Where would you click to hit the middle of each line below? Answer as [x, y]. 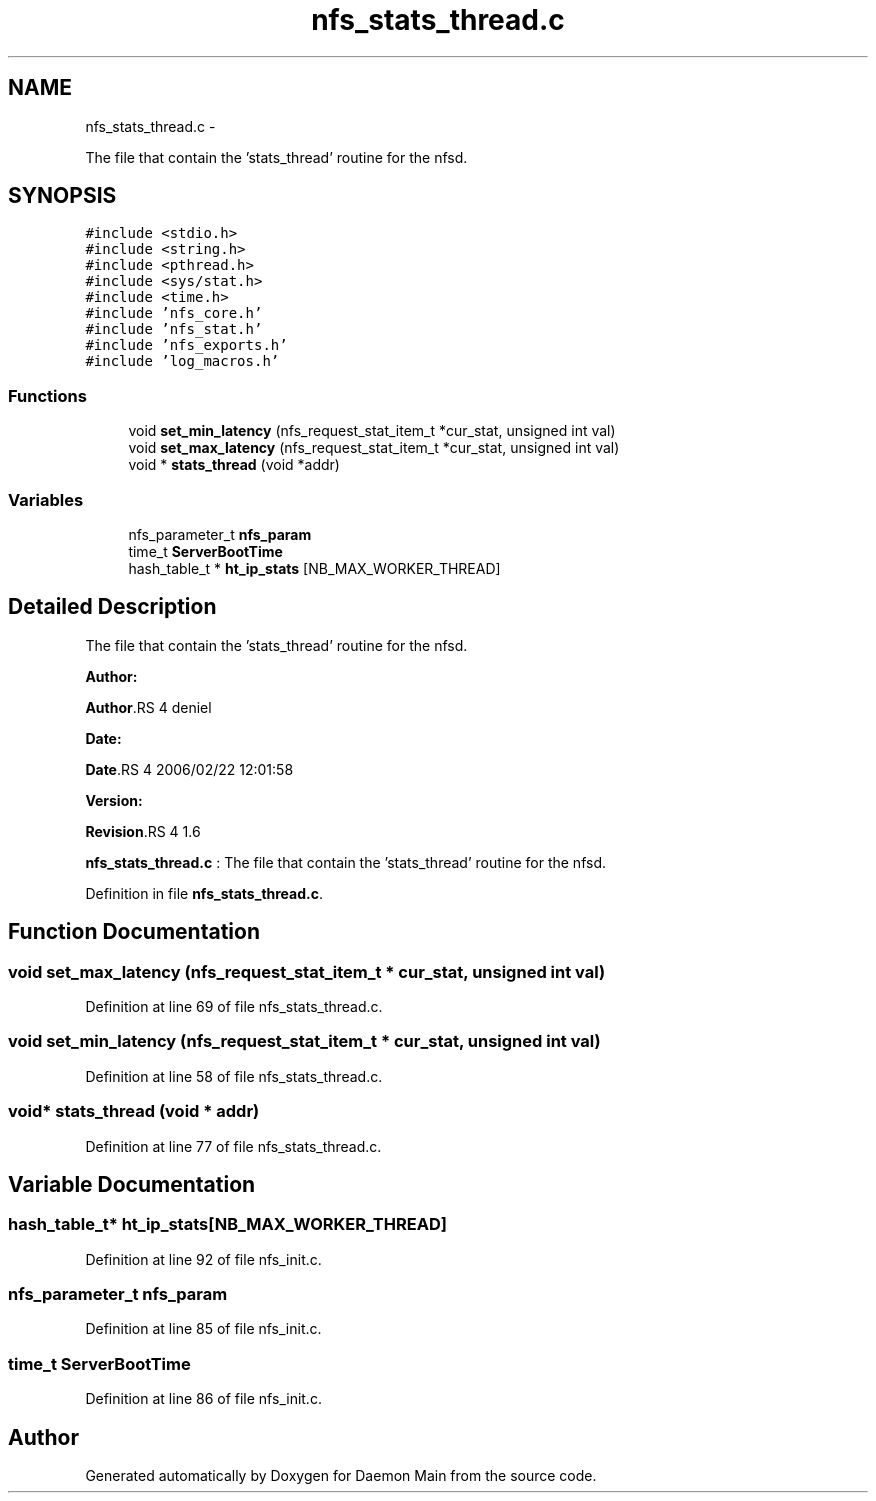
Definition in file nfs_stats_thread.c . [204, 893]
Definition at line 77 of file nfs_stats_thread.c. [233, 1146]
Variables [46, 499]
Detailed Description [112, 607]
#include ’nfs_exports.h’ [186, 345]
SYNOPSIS [62, 196]
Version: [114, 800]
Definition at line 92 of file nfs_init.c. [203, 1259]
